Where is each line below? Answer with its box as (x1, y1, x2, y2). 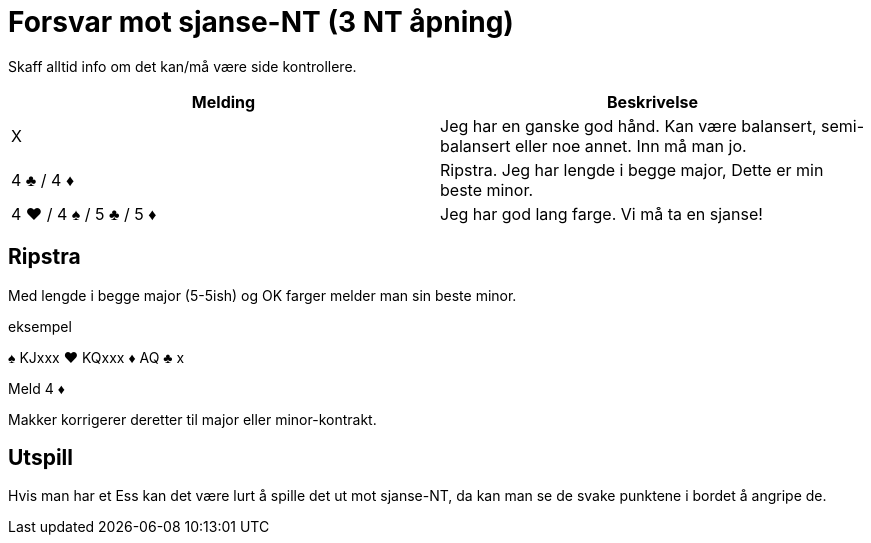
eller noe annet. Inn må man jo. (515, 135, 747, 156)
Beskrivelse (607, 91, 698, 112)
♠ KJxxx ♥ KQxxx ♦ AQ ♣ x (8, 348, 185, 366)
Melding (191, 91, 256, 112)
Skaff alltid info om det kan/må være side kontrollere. (8, 57, 357, 75)
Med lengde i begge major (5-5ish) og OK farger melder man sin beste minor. (8, 286, 517, 304)
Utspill (8, 445, 73, 471)
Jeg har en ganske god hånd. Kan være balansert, (440, 115, 817, 136)
